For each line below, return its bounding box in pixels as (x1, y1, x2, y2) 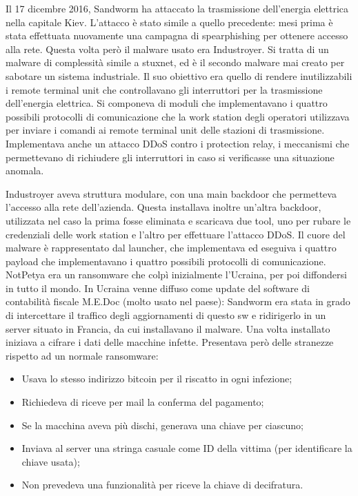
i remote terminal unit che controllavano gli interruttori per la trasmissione (6, 82, 323, 96)
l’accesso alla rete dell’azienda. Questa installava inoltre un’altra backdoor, (6, 200, 321, 214)
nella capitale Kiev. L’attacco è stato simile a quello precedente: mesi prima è (6, 14, 333, 29)
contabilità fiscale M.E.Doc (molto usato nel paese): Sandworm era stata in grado (6, 294, 350, 309)
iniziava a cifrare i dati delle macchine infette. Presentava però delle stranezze (6, 335, 334, 349)
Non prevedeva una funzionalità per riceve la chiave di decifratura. (21, 477, 304, 492)
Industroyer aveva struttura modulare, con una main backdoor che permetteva (6, 186, 337, 200)
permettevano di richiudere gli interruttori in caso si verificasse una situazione (6, 149, 335, 164)
